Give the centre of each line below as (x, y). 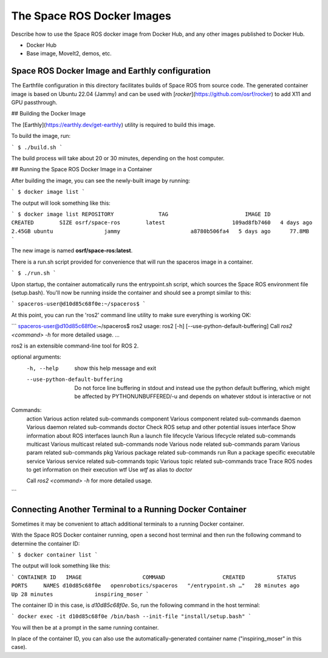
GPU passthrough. (34, 103)
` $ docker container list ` (55, 555)
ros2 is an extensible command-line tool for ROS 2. (75, 346)
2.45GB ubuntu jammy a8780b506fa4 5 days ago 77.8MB (160, 231)
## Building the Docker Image (49, 114)
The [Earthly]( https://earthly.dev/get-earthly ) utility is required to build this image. (113, 125)
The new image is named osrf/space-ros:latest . (72, 251)
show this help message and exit (115, 368)
